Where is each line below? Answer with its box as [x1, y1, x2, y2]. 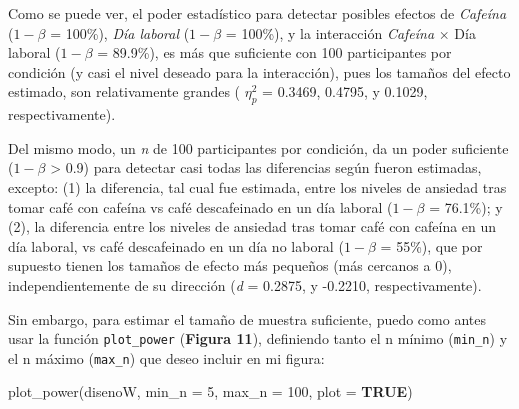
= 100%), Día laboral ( [50, 22, 190, 43]
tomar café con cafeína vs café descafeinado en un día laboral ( [8, 196, 393, 217]
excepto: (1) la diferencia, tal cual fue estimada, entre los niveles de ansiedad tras [8, 176, 507, 197]
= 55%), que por [380, 235, 483, 256]
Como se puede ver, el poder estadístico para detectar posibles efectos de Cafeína [8, 3, 507, 23]
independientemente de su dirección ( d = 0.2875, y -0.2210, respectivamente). [8, 274, 482, 295]
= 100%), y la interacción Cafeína [225, 22, 435, 43]
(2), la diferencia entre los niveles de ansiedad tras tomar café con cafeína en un [8, 216, 497, 237]
